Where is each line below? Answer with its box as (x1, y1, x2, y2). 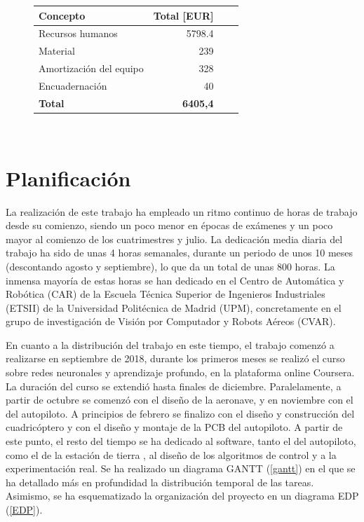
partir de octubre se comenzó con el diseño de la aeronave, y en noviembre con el (6, 392, 353, 407)
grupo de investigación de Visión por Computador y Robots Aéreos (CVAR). (6, 314, 336, 329)
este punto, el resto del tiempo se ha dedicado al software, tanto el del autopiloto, (6, 434, 356, 448)
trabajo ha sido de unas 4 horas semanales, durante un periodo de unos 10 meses (6, 245, 353, 260)
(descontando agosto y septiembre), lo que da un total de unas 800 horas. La (6, 259, 335, 273)
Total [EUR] (153, 8, 214, 22)
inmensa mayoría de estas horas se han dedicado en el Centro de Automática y (6, 273, 344, 287)
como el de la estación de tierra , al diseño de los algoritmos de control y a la (6, 447, 337, 462)
